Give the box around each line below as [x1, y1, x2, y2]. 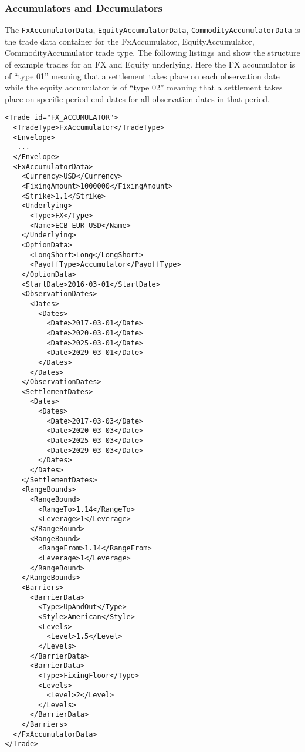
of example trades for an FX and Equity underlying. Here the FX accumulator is [5, 58, 296, 70]
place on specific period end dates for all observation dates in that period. [5, 92, 270, 105]
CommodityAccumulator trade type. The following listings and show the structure [5, 46, 300, 59]
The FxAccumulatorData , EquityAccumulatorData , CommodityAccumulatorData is [5, 23, 300, 36]
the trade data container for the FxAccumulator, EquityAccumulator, [5, 35, 255, 47]
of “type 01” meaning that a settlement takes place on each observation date [5, 69, 280, 82]
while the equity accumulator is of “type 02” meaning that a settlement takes [5, 81, 283, 93]
